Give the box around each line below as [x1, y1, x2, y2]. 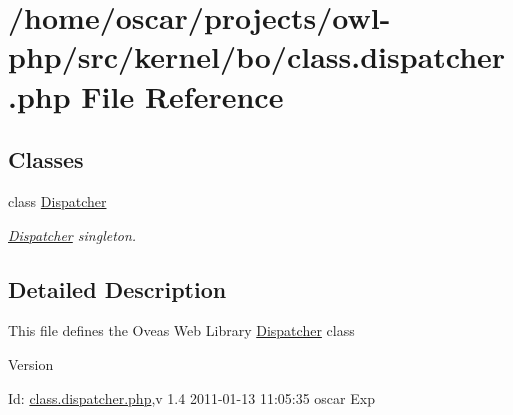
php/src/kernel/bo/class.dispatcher [8, 36, 506, 77]
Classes [8, 144, 84, 175]
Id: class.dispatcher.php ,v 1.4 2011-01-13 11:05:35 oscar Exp [8, 387, 375, 408]
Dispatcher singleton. [8, 224, 137, 245]
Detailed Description [8, 273, 227, 304]
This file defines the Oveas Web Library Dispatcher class [8, 320, 355, 341]
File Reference [81, 75, 284, 116]
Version [8, 353, 54, 374]
